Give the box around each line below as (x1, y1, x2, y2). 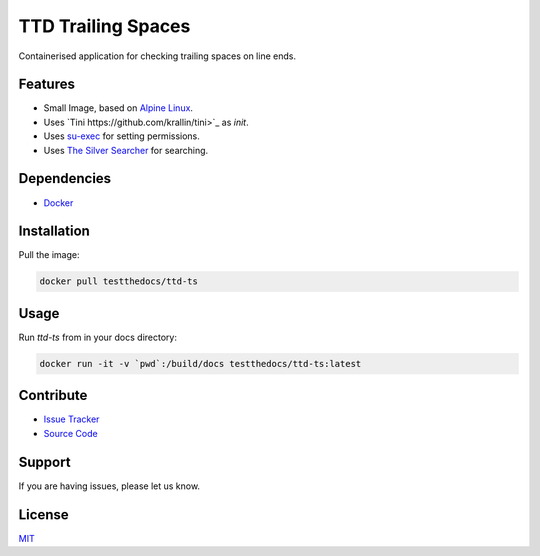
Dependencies (18, 170, 112, 187)
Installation (18, 223, 90, 240)
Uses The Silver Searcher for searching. (43, 144, 209, 156)
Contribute (18, 387, 88, 404)
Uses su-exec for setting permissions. (43, 130, 200, 142)
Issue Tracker (43, 413, 100, 425)
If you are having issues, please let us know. (18, 480, 200, 492)
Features (18, 76, 75, 93)
